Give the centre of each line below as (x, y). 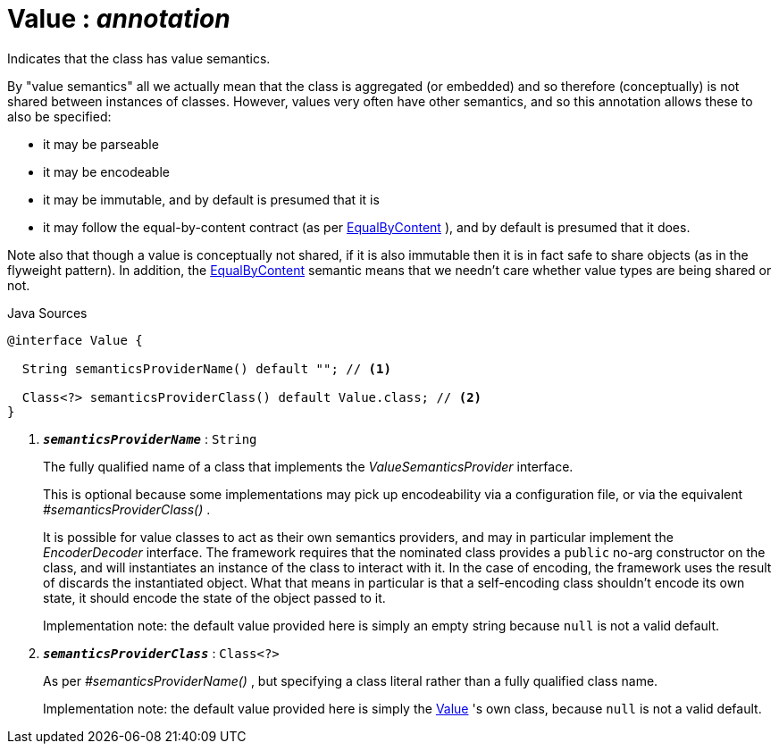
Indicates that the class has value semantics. (139, 58)
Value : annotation (119, 19)
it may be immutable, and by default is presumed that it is (211, 199)
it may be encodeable (106, 171)
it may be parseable (101, 144)
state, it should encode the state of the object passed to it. (214, 597)
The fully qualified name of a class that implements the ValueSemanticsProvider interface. (308, 466)
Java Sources (47, 313)
